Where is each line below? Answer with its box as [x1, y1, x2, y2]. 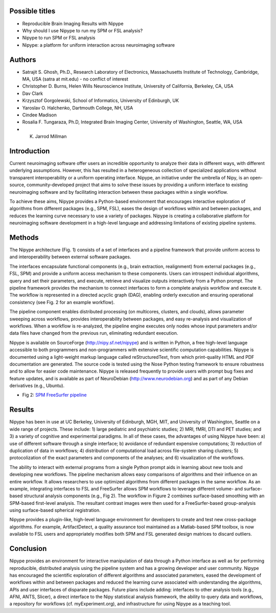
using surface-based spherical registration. [9, 507, 101, 514]
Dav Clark [22, 90, 43, 96]
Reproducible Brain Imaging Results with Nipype [22, 21, 124, 27]
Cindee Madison [22, 112, 57, 118]
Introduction [9, 147, 50, 155]
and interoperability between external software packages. [9, 254, 131, 260]
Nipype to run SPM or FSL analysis [22, 35, 96, 41]
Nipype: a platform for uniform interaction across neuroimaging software [22, 42, 175, 48]
